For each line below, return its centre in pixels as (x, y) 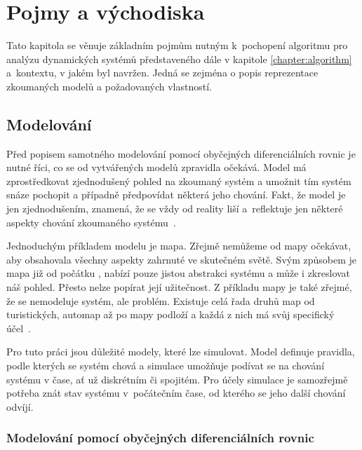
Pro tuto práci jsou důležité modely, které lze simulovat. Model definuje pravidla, (181, 352)
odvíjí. (20, 406)
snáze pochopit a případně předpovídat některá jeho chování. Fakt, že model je (176, 195)
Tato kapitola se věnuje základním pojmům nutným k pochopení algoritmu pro (177, 45)
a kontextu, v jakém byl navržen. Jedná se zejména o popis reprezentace (162, 73)
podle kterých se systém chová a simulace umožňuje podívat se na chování (166, 366)
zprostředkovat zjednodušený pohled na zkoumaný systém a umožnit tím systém (179, 180)
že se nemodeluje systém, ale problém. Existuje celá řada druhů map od (161, 300)
